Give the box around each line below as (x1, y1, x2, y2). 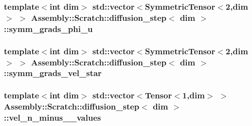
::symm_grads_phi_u (4, 22, 93, 34)
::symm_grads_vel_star (4, 67, 102, 79)
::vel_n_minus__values (4, 111, 101, 124)
